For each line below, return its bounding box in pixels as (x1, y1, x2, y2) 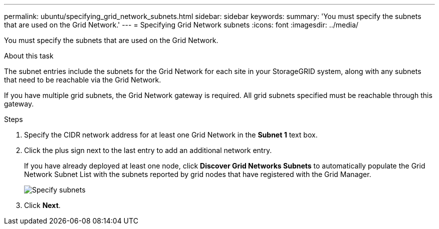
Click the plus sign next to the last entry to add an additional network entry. (24, 146, 272, 154)
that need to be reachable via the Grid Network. (4, 75, 161, 84)
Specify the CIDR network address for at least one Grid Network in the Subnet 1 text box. (24, 130, 318, 139)
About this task (4, 51, 54, 60)
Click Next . (24, 201, 61, 209)
